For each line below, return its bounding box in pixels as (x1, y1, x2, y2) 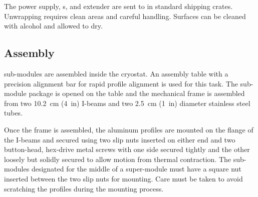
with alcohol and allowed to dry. (4, 20, 103, 31)
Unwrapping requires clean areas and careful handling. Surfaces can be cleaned (4, 10, 246, 21)
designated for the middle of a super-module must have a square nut (31, 163, 241, 174)
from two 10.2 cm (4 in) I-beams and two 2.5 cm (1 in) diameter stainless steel (4, 97, 250, 108)
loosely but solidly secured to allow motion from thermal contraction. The (4, 153, 231, 164)
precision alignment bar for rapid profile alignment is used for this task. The (4, 78, 238, 88)
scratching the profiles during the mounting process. (4, 183, 164, 193)
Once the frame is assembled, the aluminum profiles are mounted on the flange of (4, 124, 253, 134)
